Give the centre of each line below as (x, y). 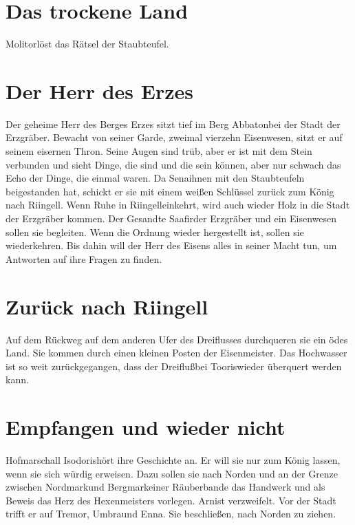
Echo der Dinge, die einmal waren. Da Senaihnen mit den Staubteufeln (155, 178)
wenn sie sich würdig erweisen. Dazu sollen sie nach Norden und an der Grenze (172, 473)
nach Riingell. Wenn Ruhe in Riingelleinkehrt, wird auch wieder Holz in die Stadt (178, 205)
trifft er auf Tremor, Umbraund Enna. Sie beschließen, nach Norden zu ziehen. (171, 514)
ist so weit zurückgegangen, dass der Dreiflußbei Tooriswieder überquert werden (174, 366)
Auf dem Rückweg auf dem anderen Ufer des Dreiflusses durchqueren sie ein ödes (177, 339)
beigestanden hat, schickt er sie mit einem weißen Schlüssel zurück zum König (170, 191)
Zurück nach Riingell (107, 306)
